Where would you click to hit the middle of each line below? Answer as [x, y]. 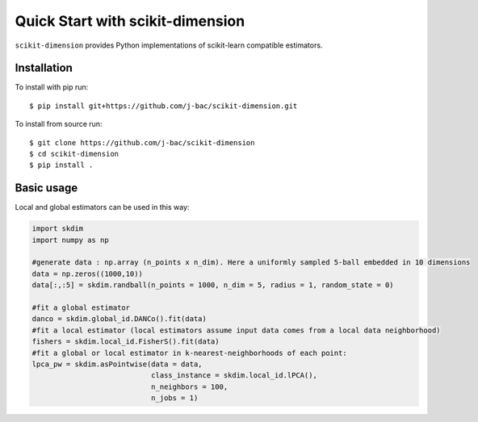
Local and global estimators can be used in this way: [102, 207]
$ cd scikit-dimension [74, 154]
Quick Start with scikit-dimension [130, 21]
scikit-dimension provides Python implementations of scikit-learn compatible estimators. [169, 45]
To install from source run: [59, 124]
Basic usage [46, 188]
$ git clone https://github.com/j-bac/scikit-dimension [142, 142]
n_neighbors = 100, [189, 386]
